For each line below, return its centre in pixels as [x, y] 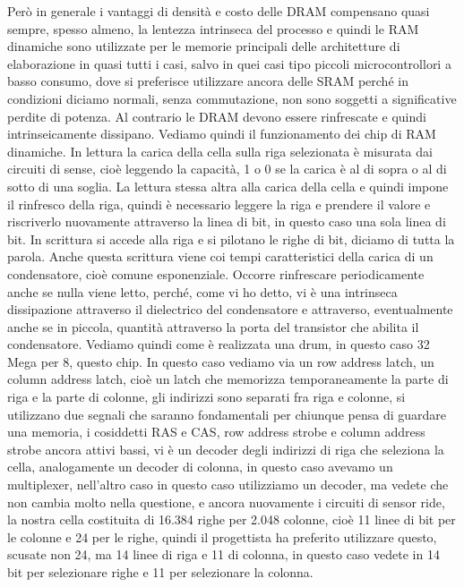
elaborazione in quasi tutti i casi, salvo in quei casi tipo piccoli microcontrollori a [229, 63]
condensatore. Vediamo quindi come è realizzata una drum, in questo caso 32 [219, 344]
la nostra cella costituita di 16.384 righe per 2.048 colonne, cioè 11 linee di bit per [232, 519]
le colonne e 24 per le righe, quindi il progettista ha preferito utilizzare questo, [222, 536]
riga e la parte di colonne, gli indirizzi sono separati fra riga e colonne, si [206, 397]
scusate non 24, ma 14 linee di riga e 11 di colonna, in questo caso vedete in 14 [223, 554]
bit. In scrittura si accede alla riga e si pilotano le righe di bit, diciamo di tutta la [231, 238]
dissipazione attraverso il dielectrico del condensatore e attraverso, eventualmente [230, 309]
